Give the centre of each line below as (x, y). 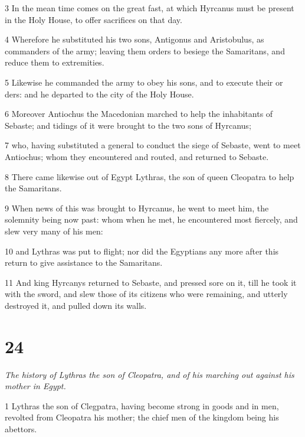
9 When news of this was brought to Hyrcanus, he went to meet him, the (137, 208)
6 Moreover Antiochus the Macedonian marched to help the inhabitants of (139, 114)
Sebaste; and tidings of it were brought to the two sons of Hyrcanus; (128, 125)
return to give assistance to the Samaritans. (84, 262)
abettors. (21, 428)
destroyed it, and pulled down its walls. (76, 305)
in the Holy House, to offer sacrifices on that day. (94, 19)
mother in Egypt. (35, 386)
